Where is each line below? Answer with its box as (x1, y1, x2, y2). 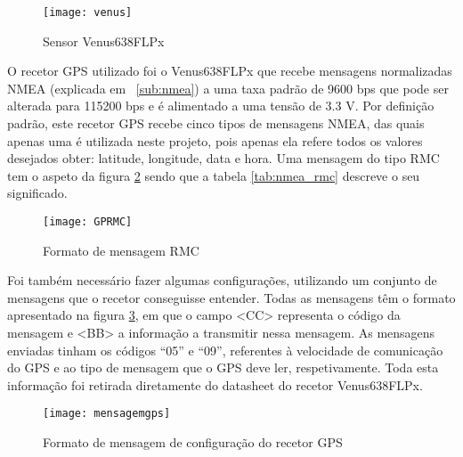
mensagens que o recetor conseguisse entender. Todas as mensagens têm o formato (7, 288, 456, 306)
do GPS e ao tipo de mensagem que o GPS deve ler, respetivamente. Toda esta (7, 358, 439, 377)
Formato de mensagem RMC (43, 241, 199, 259)
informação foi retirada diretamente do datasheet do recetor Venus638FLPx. (7, 375, 423, 394)
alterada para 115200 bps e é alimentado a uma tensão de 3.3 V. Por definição (7, 96, 435, 115)
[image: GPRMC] (43, 216, 133, 228)
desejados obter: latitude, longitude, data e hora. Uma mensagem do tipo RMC (7, 149, 440, 167)
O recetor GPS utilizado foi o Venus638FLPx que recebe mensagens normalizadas (7, 61, 452, 80)
